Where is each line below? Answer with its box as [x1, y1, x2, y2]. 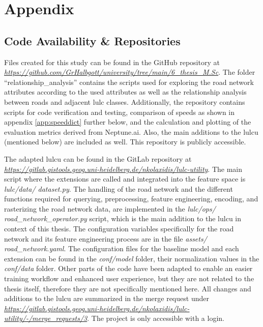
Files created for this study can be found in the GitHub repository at [4, 56, 220, 67]
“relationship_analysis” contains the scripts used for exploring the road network [4, 76, 254, 87]
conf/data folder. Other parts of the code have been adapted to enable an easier [4, 263, 253, 274]
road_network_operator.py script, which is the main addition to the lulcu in [4, 213, 242, 224]
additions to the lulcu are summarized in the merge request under [4, 293, 209, 304]
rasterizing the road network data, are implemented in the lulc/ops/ [4, 203, 216, 214]
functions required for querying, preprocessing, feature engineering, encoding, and [4, 193, 258, 204]
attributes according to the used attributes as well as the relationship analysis [4, 86, 247, 97]
